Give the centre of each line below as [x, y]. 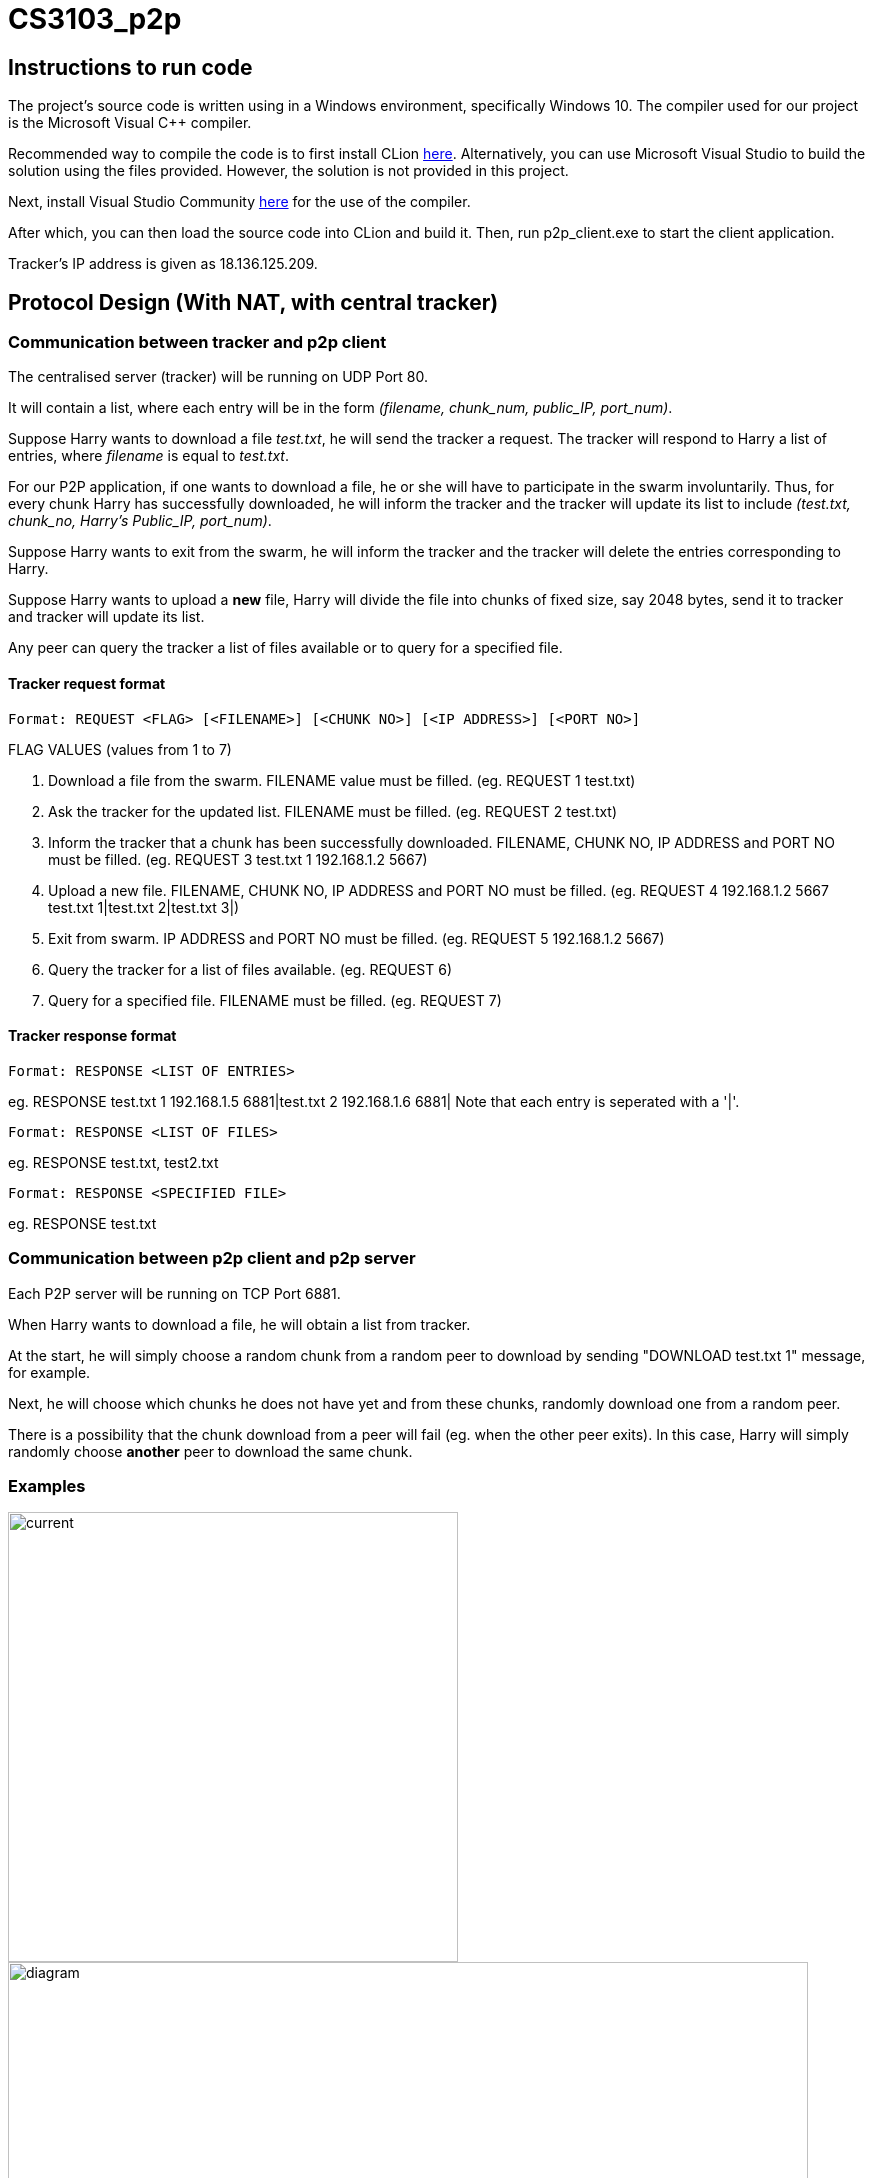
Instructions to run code [130, 67]
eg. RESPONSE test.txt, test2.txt [113, 1162]
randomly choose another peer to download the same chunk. [210, 1451]
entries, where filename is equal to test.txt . [148, 456]
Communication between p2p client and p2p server [212, 1258]
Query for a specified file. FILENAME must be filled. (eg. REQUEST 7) [275, 1000]
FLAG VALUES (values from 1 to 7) [120, 749]
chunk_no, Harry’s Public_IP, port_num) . [140, 521]
